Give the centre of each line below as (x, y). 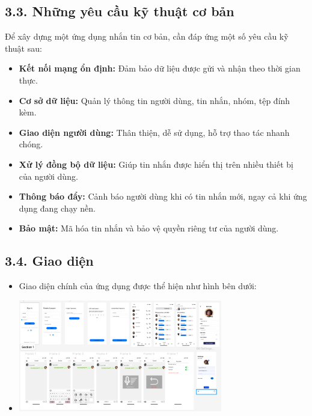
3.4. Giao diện (49, 261)
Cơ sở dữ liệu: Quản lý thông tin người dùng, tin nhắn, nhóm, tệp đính (154, 100)
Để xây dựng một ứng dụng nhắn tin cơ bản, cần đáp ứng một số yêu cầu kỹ (147, 36)
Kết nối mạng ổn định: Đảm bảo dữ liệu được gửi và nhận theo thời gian (160, 68)
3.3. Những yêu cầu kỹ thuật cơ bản (120, 11)
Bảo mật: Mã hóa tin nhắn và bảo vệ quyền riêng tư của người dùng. (149, 228)
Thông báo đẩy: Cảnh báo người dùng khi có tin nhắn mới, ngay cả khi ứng (163, 196)
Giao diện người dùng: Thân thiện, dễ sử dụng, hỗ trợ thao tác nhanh (154, 132)
